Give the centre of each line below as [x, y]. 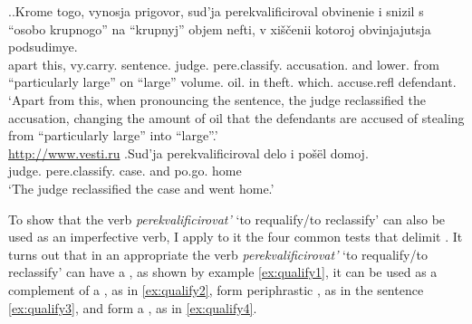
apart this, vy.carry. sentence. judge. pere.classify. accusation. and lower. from [224, 64]
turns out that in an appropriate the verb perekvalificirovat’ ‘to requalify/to [218, 254]
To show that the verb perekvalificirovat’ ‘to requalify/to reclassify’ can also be [227, 219]
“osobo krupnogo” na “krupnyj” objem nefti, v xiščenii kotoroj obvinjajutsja [220, 29]
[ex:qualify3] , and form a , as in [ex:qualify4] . [133, 307]
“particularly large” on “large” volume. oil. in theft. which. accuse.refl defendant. [232, 82]
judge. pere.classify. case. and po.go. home [125, 171]
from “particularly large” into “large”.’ [113, 135]
